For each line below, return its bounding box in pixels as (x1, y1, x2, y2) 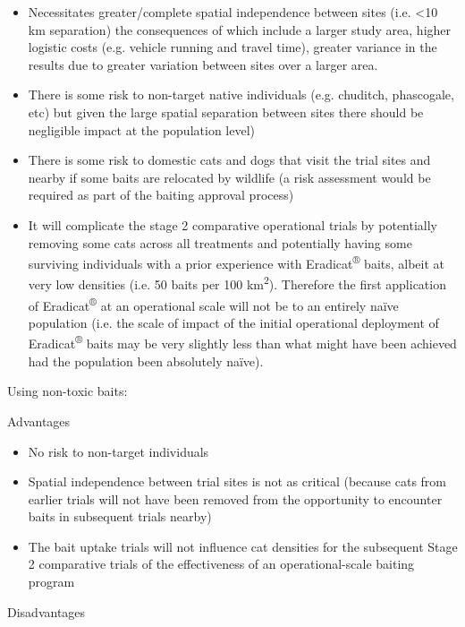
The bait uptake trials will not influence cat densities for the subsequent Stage (28, 537, 458, 555)
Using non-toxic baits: (7, 382, 128, 400)
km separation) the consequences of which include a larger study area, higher (28, 20, 452, 39)
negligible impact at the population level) (28, 120, 255, 139)
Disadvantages (7, 602, 86, 621)
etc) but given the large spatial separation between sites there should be (28, 102, 424, 121)
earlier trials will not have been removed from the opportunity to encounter (28, 489, 443, 508)
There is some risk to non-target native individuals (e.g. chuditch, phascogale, (28, 85, 454, 104)
